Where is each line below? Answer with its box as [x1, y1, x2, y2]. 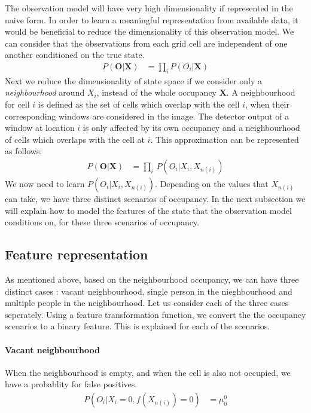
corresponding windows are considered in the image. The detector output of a [5, 109, 289, 122]
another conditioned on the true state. [5, 48, 145, 61]
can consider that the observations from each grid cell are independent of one [5, 36, 288, 49]
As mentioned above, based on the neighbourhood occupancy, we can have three [5, 273, 299, 285]
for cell [5, 97, 30, 110]
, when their [245, 97, 289, 110]
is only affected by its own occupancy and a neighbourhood [83, 121, 300, 134]
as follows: [5, 145, 42, 157]
